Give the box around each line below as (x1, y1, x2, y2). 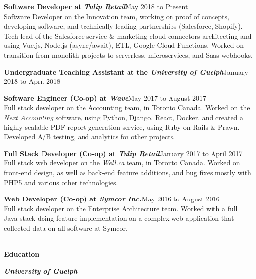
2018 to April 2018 (4, 76, 60, 86)
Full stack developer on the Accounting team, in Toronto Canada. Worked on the (4, 102, 250, 113)
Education (4, 249, 40, 259)
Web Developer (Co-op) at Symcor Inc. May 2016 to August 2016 (4, 194, 220, 204)
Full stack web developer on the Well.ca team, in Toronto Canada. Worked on (4, 158, 240, 168)
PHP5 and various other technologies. (4, 177, 118, 187)
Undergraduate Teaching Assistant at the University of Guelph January (4, 66, 248, 77)
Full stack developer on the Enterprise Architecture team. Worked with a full (4, 203, 238, 213)
